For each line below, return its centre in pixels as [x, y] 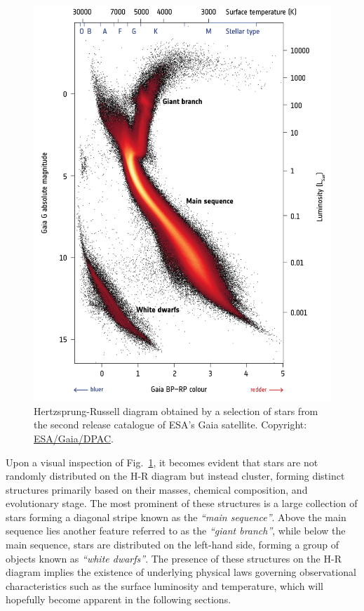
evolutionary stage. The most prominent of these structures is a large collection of [182, 503]
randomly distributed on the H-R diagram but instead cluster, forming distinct [175, 476]
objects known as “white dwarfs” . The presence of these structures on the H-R [174, 558]
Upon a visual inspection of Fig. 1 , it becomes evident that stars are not [162, 462]
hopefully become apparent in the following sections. [119, 599]
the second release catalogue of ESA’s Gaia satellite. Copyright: [170, 425]
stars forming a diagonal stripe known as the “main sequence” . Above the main [176, 517]
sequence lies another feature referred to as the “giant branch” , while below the [176, 531]
